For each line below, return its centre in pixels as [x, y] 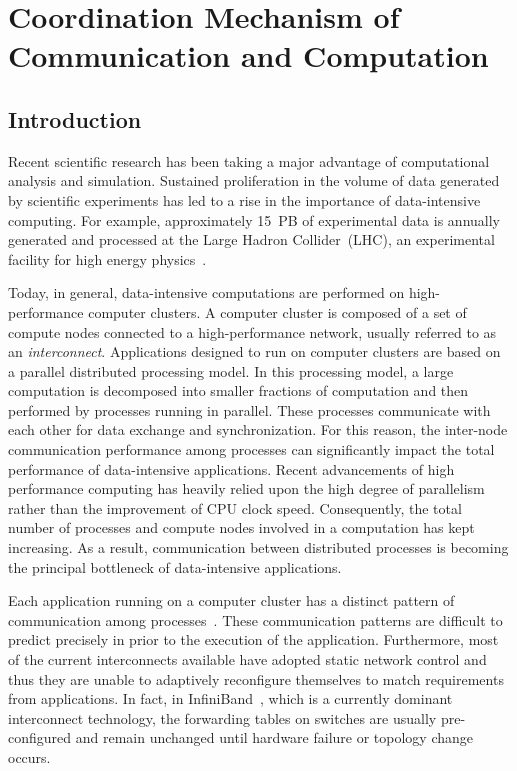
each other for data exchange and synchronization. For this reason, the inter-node [258, 429]
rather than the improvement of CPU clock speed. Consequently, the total [235, 507]
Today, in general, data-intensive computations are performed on [206, 292]
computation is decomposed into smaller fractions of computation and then [238, 390]
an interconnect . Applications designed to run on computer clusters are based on [254, 351]
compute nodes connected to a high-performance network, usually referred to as [252, 331]
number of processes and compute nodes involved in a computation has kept [241, 527]
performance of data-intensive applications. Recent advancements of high [231, 468]
